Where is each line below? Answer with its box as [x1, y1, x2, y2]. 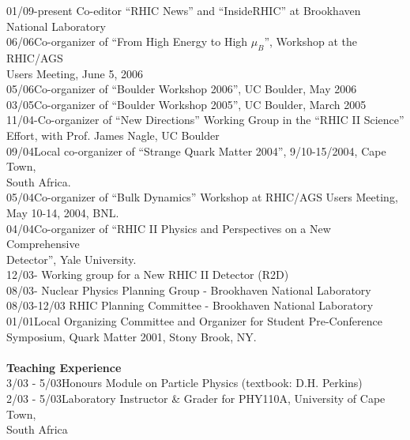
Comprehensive [6, 235, 80, 252]
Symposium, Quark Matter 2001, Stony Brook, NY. [6, 328, 257, 344]
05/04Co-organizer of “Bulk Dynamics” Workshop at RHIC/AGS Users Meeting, [6, 189, 398, 205]
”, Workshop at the [264, 33, 357, 50]
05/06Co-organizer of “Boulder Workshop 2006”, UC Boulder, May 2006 [6, 81, 357, 97]
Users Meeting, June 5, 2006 [6, 65, 144, 81]
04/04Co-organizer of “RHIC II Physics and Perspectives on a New [6, 220, 331, 236]
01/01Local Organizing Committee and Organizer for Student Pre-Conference [6, 313, 382, 329]
